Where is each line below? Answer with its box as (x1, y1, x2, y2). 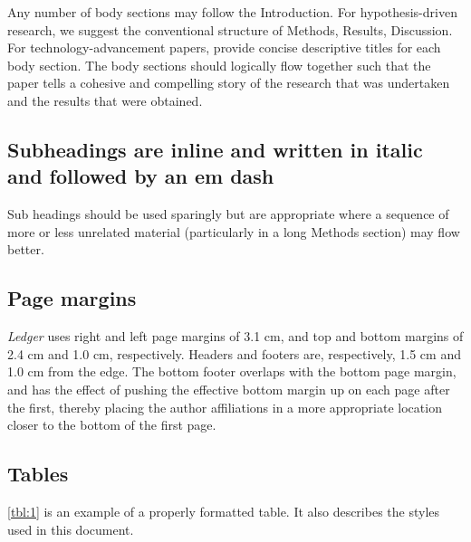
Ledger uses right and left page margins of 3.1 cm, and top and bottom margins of (7, 327, 464, 346)
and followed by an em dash (7, 162, 274, 190)
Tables (7, 460, 69, 488)
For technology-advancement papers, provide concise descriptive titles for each (7, 38, 441, 57)
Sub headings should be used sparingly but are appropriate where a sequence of (7, 204, 449, 223)
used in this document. (7, 519, 134, 538)
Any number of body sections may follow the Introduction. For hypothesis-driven (7, 3, 457, 21)
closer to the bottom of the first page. (7, 415, 216, 434)
